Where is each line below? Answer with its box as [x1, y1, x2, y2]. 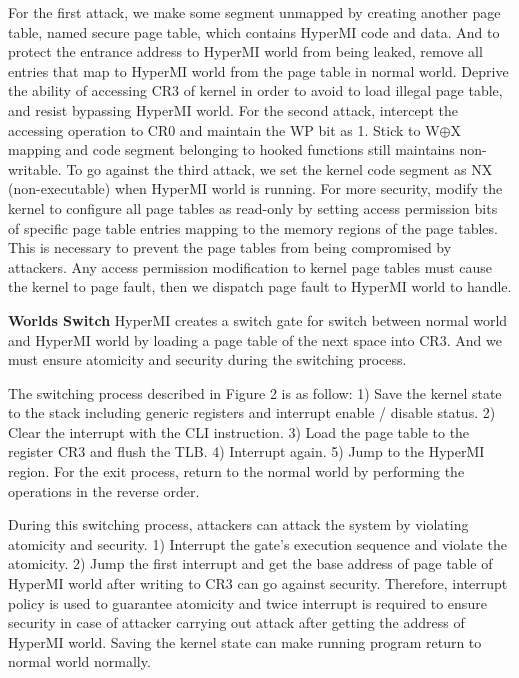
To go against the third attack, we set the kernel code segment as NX [66, 158, 493, 179]
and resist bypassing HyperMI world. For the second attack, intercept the [8, 99, 458, 120]
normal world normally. [8, 651, 151, 672]
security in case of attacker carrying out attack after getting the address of [8, 612, 465, 633]
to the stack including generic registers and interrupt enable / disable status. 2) [8, 402, 496, 423]
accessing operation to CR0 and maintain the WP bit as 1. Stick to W [8, 119, 440, 140]
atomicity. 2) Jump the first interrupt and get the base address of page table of [8, 553, 493, 574]
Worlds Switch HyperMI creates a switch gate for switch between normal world [8, 309, 508, 330]
